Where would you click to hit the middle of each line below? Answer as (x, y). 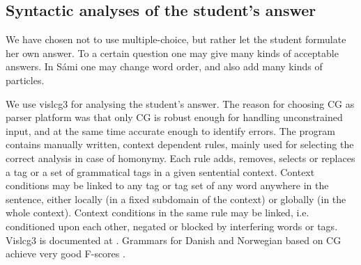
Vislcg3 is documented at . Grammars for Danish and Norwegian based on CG (174, 240)
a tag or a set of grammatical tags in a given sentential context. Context (160, 171)
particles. (25, 80)
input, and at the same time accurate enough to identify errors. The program (170, 130)
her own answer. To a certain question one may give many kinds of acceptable (172, 53)
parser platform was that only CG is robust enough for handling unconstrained (174, 117)
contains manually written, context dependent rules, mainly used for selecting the (180, 144)
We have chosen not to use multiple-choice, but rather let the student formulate (176, 39)
